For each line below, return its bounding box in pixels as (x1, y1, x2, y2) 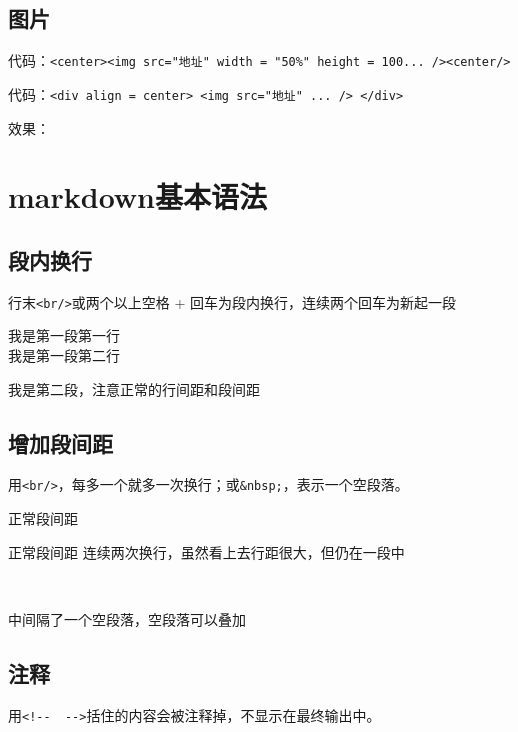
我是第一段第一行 (8, 325, 120, 346)
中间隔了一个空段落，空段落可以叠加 (8, 608, 246, 629)
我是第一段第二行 (8, 344, 120, 365)
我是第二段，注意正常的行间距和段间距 (8, 378, 260, 399)
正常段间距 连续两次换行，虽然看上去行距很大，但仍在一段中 (8, 541, 405, 562)
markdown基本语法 (8, 176, 268, 217)
